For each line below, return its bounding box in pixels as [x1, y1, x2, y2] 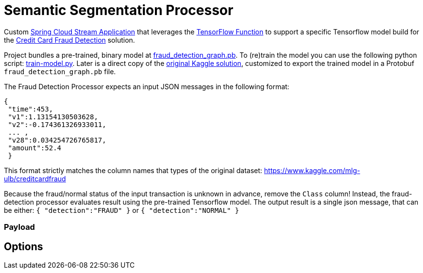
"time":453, [8, 105, 53, 113]
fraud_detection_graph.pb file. [4, 67, 116, 76]
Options [4, 240, 43, 253]
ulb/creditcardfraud [4, 174, 66, 183]
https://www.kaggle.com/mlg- [264, 166, 360, 175]
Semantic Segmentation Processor [4, 2, 234, 18]
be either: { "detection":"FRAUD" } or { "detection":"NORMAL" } [4, 206, 239, 214]
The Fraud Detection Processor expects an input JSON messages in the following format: [4, 82, 289, 91]
